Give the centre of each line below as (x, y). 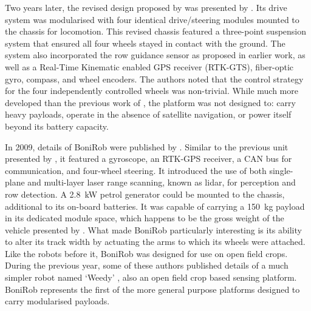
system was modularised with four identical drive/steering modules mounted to (152, 19)
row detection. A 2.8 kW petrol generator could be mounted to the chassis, (145, 194)
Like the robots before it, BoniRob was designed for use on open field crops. (146, 253)
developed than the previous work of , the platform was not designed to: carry (150, 102)
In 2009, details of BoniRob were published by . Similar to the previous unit (147, 146)
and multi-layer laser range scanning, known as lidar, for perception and (162, 182)
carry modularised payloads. (57, 301)
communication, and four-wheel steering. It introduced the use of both (136, 170)
